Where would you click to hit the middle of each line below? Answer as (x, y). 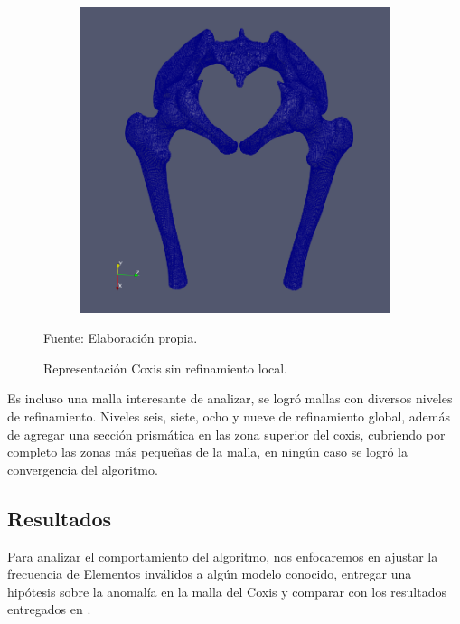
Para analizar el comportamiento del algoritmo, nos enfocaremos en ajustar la (223, 556)
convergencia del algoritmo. (83, 469)
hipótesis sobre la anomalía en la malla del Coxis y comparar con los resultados (227, 591)
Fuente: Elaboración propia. (121, 338)
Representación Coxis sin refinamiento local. (165, 368)
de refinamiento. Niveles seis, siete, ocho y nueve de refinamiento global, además (229, 416)
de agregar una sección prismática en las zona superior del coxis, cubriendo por (226, 434)
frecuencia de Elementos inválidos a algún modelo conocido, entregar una (210, 574)
